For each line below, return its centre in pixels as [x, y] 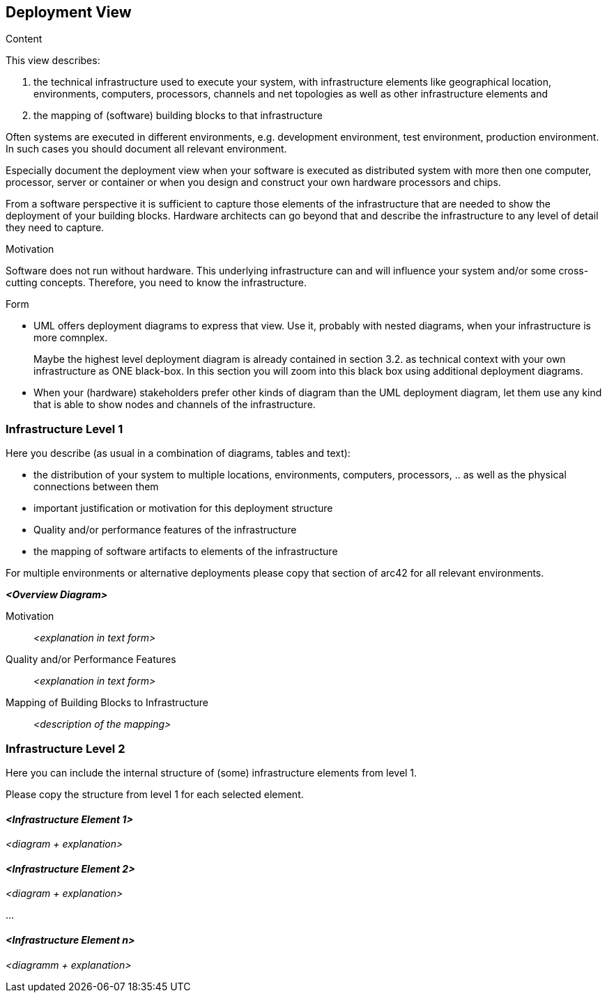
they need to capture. [55, 228]
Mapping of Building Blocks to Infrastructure [107, 703]
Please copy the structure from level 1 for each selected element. [155, 794]
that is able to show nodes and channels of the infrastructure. [175, 405]
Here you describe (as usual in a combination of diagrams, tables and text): [178, 453]
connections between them [96, 487]
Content [24, 39]
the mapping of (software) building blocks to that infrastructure [178, 116]
